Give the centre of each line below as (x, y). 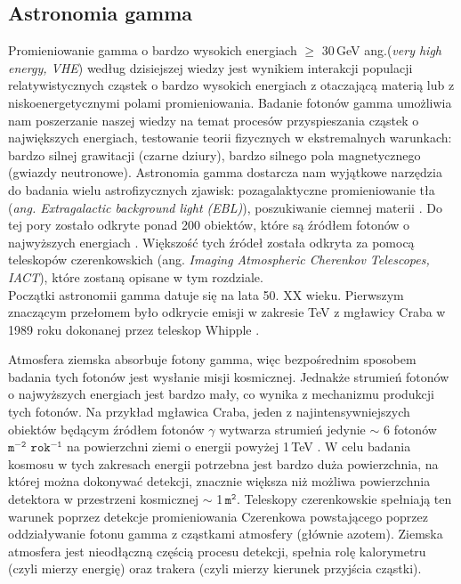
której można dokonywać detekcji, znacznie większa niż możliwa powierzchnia (219, 481)
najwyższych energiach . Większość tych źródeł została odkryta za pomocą (211, 242)
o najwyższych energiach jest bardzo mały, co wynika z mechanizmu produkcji (222, 394)
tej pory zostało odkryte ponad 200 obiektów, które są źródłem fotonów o (209, 225)
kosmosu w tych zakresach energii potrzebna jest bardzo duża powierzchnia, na (223, 463)
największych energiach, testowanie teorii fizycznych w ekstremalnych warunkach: (230, 138)
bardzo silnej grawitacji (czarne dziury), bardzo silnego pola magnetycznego (214, 154)
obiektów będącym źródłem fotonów (106, 429)
